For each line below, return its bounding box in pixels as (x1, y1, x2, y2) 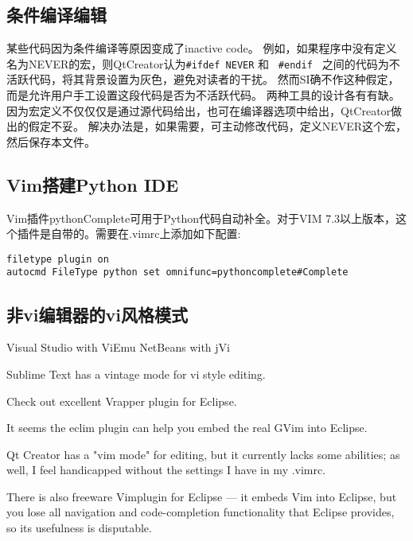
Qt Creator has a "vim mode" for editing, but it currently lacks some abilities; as (6, 446, 400, 462)
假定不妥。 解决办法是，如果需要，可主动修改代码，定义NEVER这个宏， (28, 118, 407, 134)
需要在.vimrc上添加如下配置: (95, 225, 241, 242)
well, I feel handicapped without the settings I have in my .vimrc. (6, 461, 326, 478)
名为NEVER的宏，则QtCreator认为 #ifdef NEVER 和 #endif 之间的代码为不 (6, 55, 400, 72)
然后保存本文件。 (6, 133, 95, 150)
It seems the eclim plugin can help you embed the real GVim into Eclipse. (6, 419, 368, 436)
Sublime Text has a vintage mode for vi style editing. (6, 365, 266, 382)
